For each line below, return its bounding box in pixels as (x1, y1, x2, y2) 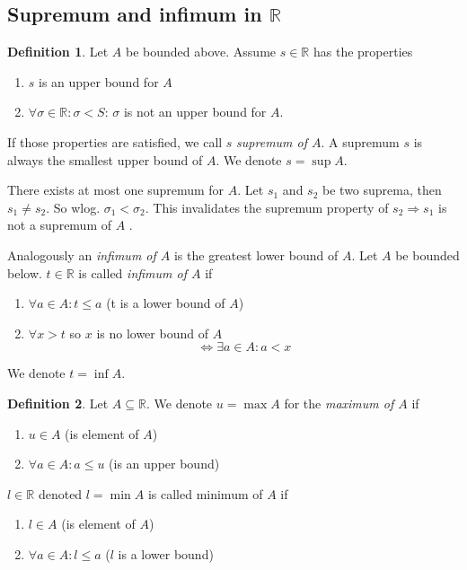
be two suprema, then (322, 180, 442, 199)
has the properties (313, 42, 413, 61)
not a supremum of (7, 215, 112, 234)
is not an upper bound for (123, 102, 267, 121)
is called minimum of (147, 484, 263, 503)
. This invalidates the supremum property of (145, 197, 389, 216)
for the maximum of (284, 393, 394, 412)
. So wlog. (46, 197, 101, 216)
